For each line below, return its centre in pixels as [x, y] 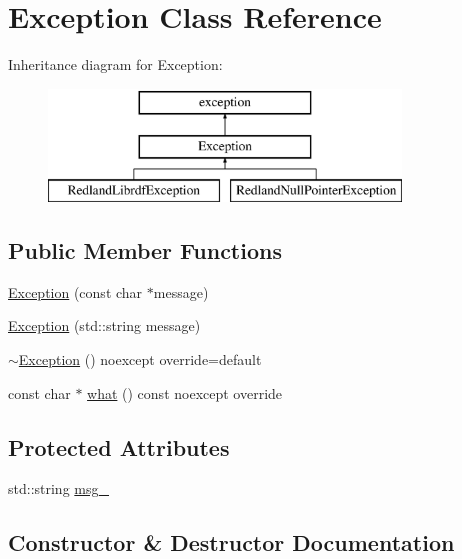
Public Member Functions [145, 250]
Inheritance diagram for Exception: [115, 64]
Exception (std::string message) [104, 325]
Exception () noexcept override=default [140, 359]
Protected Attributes [119, 446]
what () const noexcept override [185, 392]
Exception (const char [75, 291]
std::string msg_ [59, 488]
